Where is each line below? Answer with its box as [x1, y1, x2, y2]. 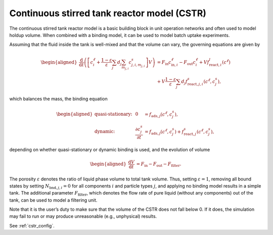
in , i [171, 62, 178, 67]
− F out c [178, 59, 196, 66]
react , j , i [187, 81, 203, 86]
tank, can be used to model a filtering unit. [9, 197, 98, 203]
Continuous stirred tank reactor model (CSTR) [9, 8, 207, 19]
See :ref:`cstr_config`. [9, 222, 55, 228]
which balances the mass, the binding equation [9, 96, 108, 102]
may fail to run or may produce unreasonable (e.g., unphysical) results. [9, 213, 157, 219]
